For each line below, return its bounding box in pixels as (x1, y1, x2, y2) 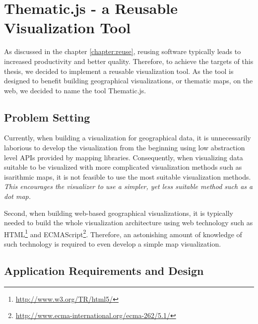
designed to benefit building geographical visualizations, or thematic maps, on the (4, 75, 253, 86)
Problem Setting (4, 109, 90, 125)
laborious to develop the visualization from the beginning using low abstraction (4, 142, 245, 153)
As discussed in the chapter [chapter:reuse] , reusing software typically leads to (4, 46, 241, 57)
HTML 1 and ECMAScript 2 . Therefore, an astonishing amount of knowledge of (4, 227, 242, 239)
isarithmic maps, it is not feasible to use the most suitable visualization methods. (4, 171, 251, 182)
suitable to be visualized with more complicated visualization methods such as (4, 162, 242, 172)
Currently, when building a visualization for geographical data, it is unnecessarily (4, 132, 251, 143)
